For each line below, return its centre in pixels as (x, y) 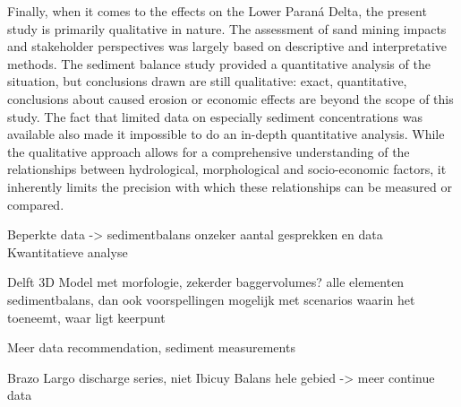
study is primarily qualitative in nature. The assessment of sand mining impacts (227, 28)
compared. (36, 204)
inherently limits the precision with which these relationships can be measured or (230, 186)
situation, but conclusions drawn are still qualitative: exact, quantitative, (207, 81)
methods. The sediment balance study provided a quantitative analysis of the (219, 63)
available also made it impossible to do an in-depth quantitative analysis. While (226, 134)
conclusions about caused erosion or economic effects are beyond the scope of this (230, 98)
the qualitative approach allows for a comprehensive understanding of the (209, 151)
